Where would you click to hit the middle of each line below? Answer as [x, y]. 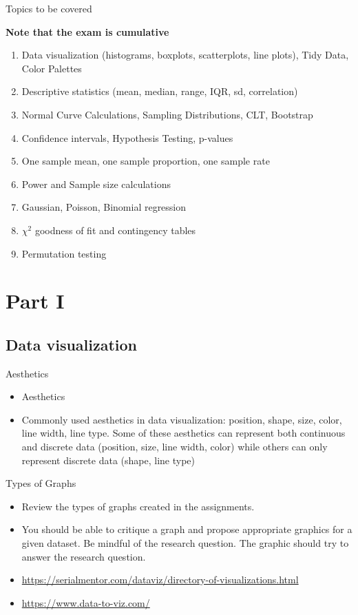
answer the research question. [84, 556]
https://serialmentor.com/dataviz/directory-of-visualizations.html [160, 580]
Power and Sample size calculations [96, 184]
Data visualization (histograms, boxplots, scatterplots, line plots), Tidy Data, [185, 55]
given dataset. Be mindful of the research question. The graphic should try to [185, 543]
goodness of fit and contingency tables [115, 230]
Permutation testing [64, 253]
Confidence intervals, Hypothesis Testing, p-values [127, 137]
